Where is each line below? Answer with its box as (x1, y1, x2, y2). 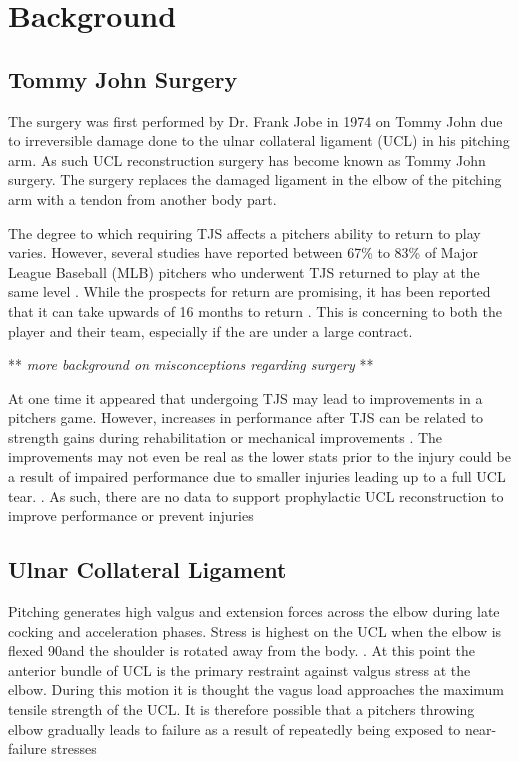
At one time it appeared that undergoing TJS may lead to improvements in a (8, 387, 483, 408)
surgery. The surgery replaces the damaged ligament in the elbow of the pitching (8, 169, 502, 190)
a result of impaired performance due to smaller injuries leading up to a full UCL (8, 466, 506, 487)
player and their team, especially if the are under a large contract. (8, 320, 413, 341)
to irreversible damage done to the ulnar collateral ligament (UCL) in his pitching (8, 130, 510, 151)
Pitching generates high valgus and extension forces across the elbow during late (8, 601, 500, 622)
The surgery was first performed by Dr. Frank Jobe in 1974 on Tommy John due (8, 110, 503, 131)
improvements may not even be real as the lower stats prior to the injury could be (8, 446, 511, 467)
